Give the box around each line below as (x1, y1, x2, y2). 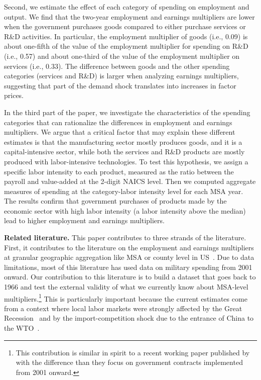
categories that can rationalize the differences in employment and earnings (4, 117, 232, 127)
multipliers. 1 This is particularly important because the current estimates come (4, 292, 247, 304)
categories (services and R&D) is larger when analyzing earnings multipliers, (4, 70, 239, 81)
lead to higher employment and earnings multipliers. (4, 215, 165, 226)
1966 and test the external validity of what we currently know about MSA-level (4, 281, 248, 292)
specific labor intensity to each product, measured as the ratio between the (4, 166, 234, 176)
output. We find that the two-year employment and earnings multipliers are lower (4, 11, 255, 22)
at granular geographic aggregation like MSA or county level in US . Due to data (4, 252, 254, 262)
